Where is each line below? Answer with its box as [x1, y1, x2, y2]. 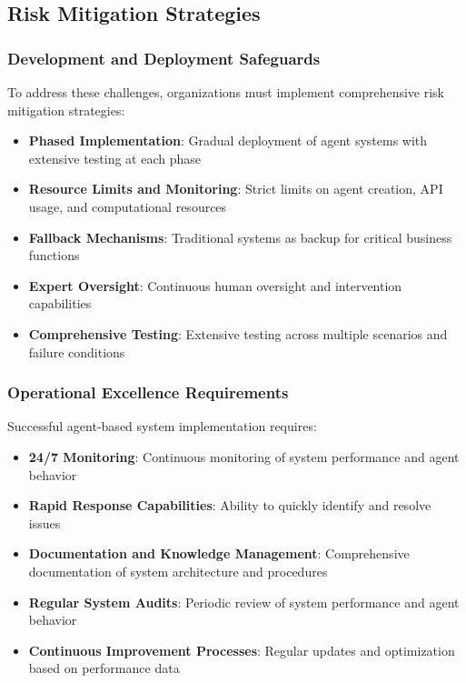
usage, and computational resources [28, 196, 227, 216]
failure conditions [28, 342, 125, 361]
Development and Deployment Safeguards [7, 46, 321, 69]
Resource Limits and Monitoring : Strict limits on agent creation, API [28, 179, 443, 198]
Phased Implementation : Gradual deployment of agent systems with [28, 131, 428, 150]
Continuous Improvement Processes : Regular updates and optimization [28, 640, 455, 659]
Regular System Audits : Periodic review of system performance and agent [28, 592, 460, 611]
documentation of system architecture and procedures [28, 561, 328, 580]
